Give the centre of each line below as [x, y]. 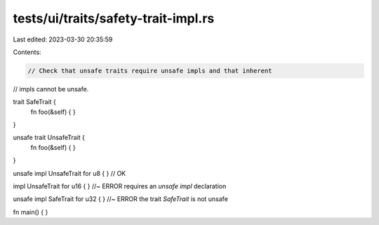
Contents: [27, 52]
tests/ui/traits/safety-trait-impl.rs [114, 18]
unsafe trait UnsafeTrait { [49, 138]
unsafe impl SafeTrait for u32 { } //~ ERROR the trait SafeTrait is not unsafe [120, 199]
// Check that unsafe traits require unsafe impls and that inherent [150, 71]
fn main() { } [31, 212]
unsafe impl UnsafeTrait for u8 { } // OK [69, 173]
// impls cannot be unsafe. [51, 89]
